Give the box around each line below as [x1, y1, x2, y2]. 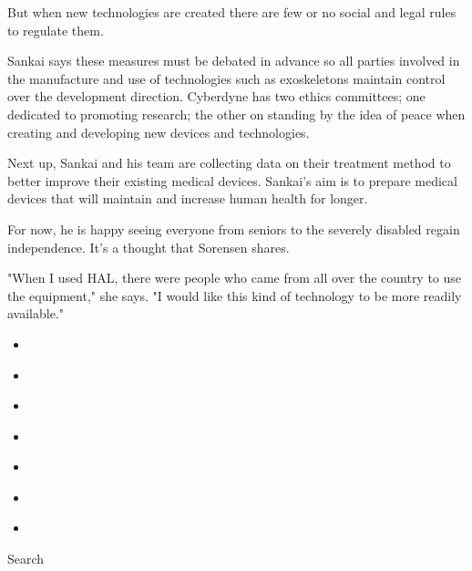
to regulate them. [7, 20, 104, 39]
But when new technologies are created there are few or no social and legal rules [7, 3, 457, 21]
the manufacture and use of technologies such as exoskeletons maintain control [7, 68, 446, 88]
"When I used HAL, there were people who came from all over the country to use [7, 268, 462, 287]
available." [7, 304, 65, 323]
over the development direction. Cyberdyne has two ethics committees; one [7, 87, 426, 106]
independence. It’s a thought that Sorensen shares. [7, 237, 290, 256]
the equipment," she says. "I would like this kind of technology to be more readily [7, 285, 462, 305]
